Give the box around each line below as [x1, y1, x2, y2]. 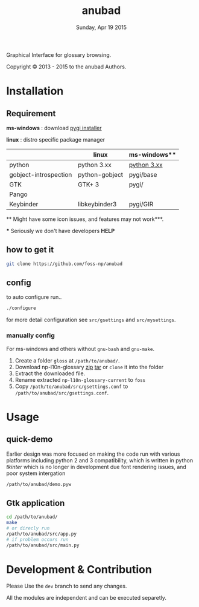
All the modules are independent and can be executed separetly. [6, 594, 167, 602]
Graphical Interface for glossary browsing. [6, 51, 112, 58]
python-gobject [77, 170, 124, 179]
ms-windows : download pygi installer [6, 124, 102, 131]
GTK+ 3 [77, 180, 99, 188]
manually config [6, 331, 55, 340]
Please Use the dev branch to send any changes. [6, 582, 127, 590]
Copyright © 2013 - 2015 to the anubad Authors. [6, 63, 127, 70]
